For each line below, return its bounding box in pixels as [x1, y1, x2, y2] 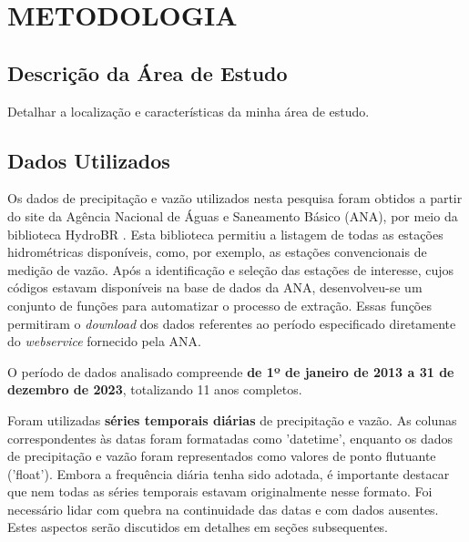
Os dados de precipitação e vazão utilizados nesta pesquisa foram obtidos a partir [7, 189, 463, 208]
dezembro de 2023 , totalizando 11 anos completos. [7, 380, 302, 399]
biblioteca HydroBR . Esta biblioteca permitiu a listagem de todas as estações [7, 224, 444, 243]
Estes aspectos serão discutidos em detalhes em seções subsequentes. [7, 517, 389, 537]
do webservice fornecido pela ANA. [7, 332, 201, 351]
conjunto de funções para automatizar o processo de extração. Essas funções [7, 295, 432, 314]
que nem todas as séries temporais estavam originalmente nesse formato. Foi [7, 482, 433, 501]
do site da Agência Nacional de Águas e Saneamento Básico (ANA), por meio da [7, 206, 458, 225]
